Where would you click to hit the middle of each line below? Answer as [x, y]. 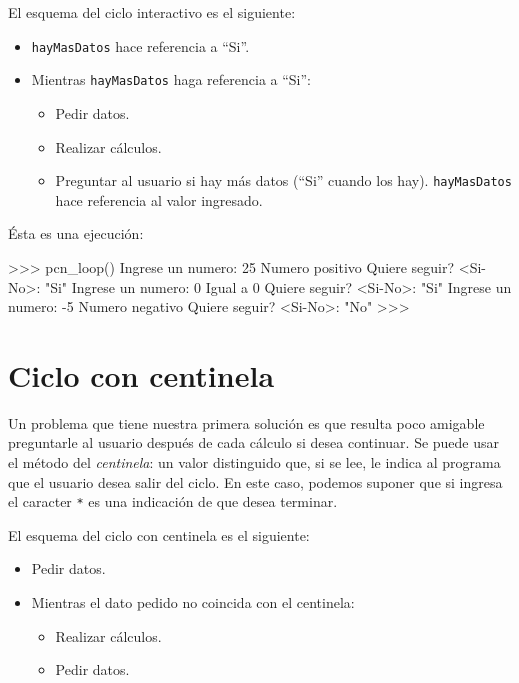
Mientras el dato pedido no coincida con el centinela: [193, 602]
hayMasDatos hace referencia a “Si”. [140, 45]
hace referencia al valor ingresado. [159, 199]
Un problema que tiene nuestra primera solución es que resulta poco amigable [246, 422]
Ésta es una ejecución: [76, 233]
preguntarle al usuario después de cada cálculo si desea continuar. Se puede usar [254, 442]
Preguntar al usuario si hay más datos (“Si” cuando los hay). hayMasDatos [283, 180]
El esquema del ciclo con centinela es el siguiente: [159, 534]
